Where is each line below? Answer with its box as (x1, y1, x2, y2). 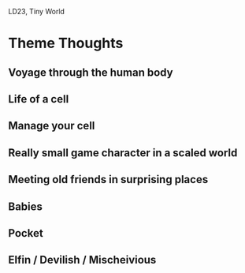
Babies (8, 200, 43, 213)
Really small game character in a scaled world (8, 146, 238, 159)
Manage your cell (8, 119, 95, 133)
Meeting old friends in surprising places (8, 173, 209, 186)
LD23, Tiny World (8, 7, 65, 16)
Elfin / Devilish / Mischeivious (8, 253, 157, 267)
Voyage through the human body (8, 65, 173, 79)
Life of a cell (8, 92, 69, 106)
